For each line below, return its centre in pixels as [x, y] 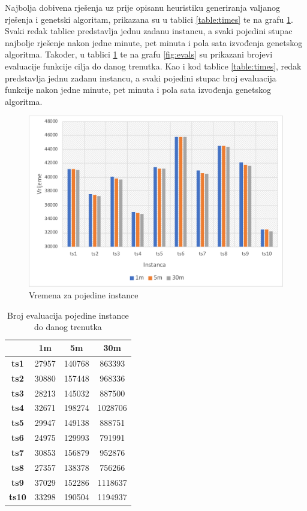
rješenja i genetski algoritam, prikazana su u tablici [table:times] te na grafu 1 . [149, 19]
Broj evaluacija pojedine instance [68, 315]
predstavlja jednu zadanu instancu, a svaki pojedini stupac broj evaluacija [141, 78]
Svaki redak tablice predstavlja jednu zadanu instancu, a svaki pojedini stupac [149, 31]
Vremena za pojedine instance [84, 295]
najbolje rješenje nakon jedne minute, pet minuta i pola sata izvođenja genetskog [154, 42]
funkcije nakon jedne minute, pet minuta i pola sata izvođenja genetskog [138, 90]
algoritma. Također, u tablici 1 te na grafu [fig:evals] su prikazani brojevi [139, 54]
